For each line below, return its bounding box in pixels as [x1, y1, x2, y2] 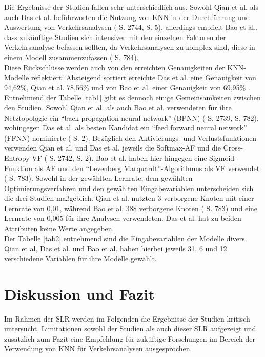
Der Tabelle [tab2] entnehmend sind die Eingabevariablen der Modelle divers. [4, 233, 247, 243]
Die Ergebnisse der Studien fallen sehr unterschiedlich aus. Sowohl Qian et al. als [4, 2, 259, 12]
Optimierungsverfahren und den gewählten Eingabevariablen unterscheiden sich [4, 182, 254, 193]
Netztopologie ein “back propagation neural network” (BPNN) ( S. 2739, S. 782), [4, 112, 259, 123]
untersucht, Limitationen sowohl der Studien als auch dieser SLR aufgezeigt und [4, 323, 256, 334]
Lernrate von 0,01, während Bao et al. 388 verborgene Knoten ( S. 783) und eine [4, 202, 258, 213]
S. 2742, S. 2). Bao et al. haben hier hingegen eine [49, 152, 207, 163]
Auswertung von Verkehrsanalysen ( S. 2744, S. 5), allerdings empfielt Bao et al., [4, 22, 258, 32]
